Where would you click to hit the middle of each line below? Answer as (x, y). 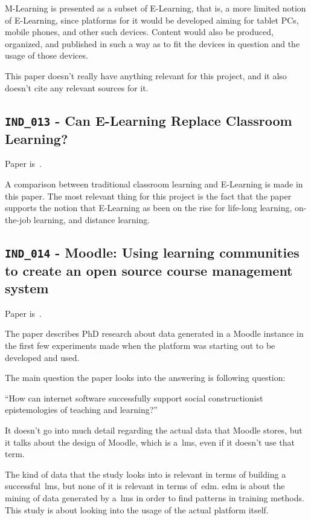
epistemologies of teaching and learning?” (81, 410)
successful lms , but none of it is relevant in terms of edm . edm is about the (145, 486)
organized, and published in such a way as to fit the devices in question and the (152, 43)
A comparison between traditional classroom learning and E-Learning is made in (154, 184)
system (27, 288)
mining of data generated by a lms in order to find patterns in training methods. (155, 497)
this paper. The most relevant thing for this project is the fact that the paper (148, 196)
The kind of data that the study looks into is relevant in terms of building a (146, 474)
